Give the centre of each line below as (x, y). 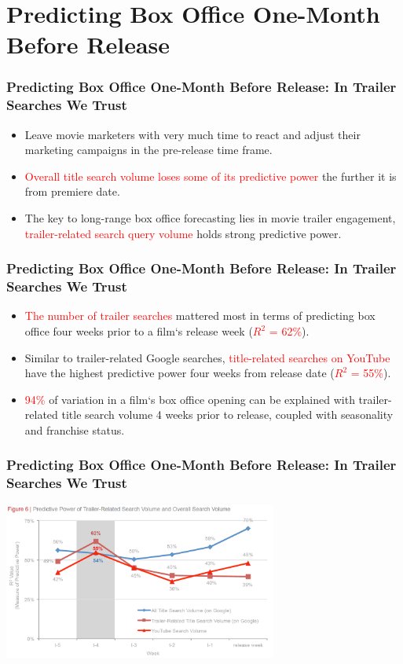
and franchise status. (75, 429)
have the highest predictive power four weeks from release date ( (180, 373)
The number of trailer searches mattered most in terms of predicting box (200, 315)
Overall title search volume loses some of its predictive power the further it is (211, 176)
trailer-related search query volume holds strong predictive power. (183, 233)
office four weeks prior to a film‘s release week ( (139, 331)
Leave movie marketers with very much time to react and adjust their (192, 134)
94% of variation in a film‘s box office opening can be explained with (190, 399)
